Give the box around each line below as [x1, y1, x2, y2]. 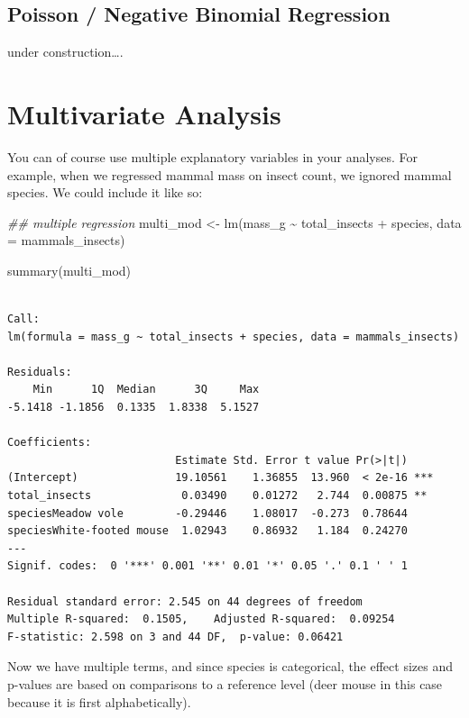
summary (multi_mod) [7, 260, 132, 279]
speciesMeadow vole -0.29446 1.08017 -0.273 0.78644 [7, 506, 408, 520]
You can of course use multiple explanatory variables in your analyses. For [7, 147, 418, 166]
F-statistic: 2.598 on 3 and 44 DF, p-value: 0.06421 [7, 630, 344, 643]
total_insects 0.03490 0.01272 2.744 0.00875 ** [7, 489, 428, 503]
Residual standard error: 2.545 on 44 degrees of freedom [7, 595, 363, 608]
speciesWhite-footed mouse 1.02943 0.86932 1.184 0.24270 [7, 524, 408, 538]
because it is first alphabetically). [7, 692, 191, 711]
